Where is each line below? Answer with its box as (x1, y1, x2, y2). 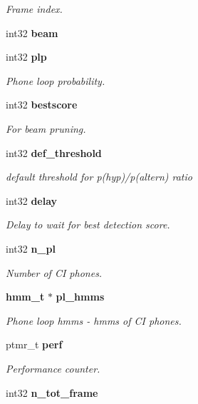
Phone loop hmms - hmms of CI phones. (6, 313, 182, 328)
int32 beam (6, 25, 58, 40)
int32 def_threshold (6, 145, 102, 160)
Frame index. (6, 1, 63, 16)
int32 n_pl (6, 241, 56, 256)
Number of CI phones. (6, 265, 103, 280)
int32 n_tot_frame (6, 385, 98, 400)
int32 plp (6, 49, 47, 64)
